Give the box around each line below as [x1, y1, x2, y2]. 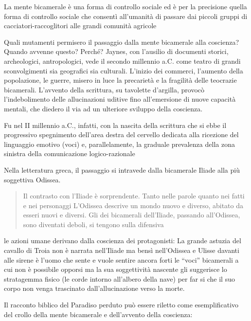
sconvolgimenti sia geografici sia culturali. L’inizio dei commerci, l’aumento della [4, 65, 243, 75]
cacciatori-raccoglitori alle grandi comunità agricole [4, 20, 157, 31]
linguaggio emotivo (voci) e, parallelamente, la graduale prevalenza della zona [4, 139, 235, 149]
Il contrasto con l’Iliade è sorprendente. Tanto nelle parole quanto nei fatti [23, 191, 245, 201]
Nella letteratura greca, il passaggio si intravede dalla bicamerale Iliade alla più [4, 164, 240, 175]
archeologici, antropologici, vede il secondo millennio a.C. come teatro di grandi [4, 55, 241, 66]
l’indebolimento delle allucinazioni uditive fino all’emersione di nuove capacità [4, 94, 236, 104]
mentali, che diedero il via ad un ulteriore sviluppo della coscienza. [4, 103, 203, 113]
